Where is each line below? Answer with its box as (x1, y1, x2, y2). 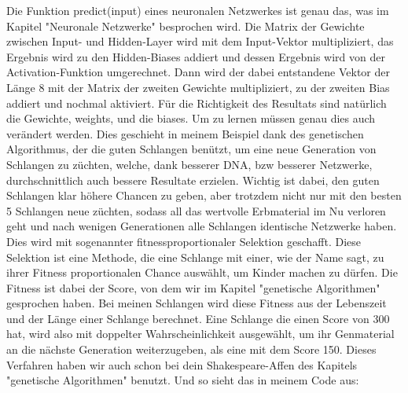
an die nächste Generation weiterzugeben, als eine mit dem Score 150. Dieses (6, 341, 377, 358)
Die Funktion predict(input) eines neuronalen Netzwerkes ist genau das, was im (6, 2, 389, 18)
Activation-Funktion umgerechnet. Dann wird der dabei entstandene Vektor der (6, 64, 390, 80)
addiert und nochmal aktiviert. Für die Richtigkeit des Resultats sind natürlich (6, 94, 387, 111)
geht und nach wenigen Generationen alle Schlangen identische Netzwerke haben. (6, 218, 397, 234)
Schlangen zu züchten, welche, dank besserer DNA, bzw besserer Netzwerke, (6, 156, 373, 172)
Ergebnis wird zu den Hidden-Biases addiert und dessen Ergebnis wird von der (6, 48, 385, 64)
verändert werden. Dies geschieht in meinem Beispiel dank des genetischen (6, 125, 364, 141)
